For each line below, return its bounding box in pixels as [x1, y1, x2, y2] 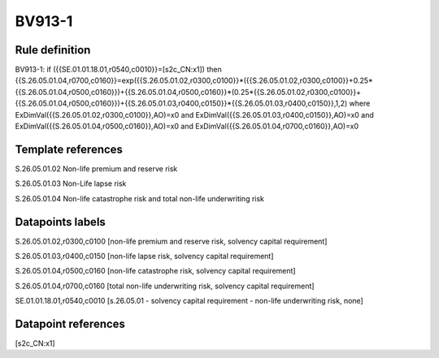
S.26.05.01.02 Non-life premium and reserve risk [15, 163, 178, 174]
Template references [15, 142, 124, 156]
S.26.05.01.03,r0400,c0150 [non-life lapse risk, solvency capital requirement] [15, 252, 274, 261]
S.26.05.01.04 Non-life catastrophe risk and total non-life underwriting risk [15, 193, 264, 203]
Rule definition [15, 43, 91, 57]
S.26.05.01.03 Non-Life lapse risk [15, 179, 127, 188]
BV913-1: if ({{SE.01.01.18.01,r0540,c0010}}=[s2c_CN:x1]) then [15, 65, 223, 75]
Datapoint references [15, 317, 126, 330]
